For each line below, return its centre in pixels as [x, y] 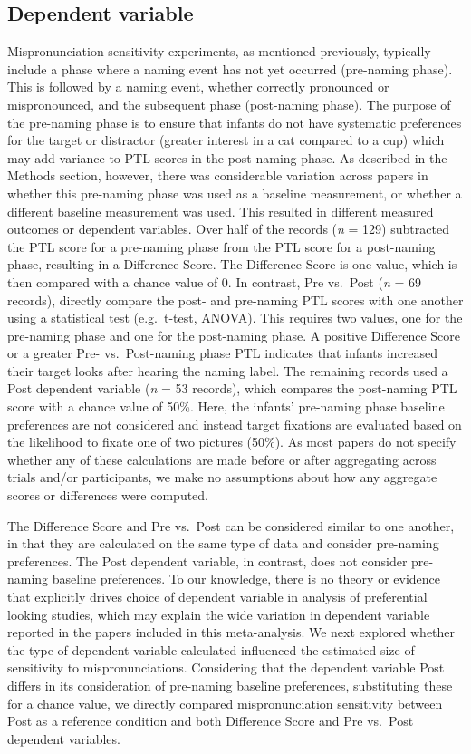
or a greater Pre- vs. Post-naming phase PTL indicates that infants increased [223, 353]
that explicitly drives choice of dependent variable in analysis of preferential [217, 597]
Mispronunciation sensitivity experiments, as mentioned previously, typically [219, 51]
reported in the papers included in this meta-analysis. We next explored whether [231, 632]
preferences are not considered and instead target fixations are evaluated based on [235, 424]
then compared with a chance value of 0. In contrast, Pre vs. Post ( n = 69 [214, 281]
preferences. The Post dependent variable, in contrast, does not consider [207, 561]
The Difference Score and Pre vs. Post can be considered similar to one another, [231, 525]
